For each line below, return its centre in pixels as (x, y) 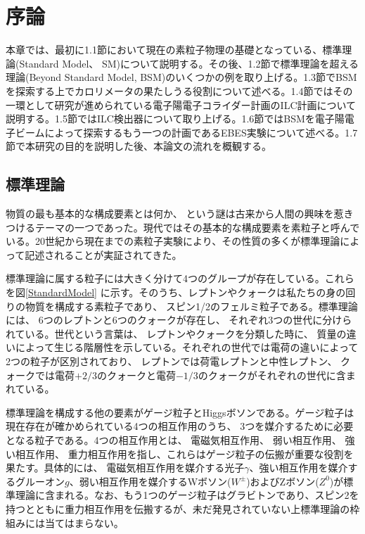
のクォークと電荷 (136, 375)
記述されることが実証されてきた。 (103, 254)
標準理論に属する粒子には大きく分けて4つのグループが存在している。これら (180, 278)
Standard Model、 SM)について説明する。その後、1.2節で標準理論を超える (189, 63)
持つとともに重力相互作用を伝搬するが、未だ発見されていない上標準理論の (178, 508)
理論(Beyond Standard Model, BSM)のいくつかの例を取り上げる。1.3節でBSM (181, 77)
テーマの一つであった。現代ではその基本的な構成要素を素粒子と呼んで (197, 227)
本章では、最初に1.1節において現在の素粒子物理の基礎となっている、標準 (174, 50)
